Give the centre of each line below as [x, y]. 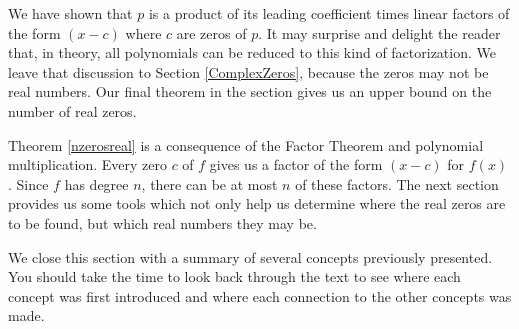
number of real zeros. [72, 110]
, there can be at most [209, 183]
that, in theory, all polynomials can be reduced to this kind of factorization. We [252, 52]
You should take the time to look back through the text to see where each [234, 276]
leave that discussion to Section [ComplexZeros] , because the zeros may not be [248, 71]
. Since [28, 183]
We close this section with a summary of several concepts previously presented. [250, 256]
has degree [96, 183]
